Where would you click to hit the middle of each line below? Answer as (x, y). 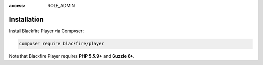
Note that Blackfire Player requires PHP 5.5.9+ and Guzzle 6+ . (72, 56)
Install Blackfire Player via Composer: (47, 31)
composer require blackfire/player (62, 44)
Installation (26, 19)
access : (17, 6)
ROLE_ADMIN (61, 6)
